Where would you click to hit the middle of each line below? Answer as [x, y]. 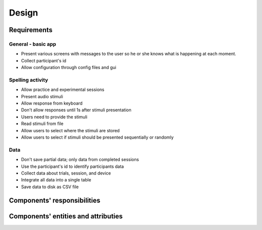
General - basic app [33, 44]
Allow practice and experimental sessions [63, 89]
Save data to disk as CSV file [50, 187]
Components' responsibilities [55, 201]
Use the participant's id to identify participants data [73, 166]
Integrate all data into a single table [56, 180]
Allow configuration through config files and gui [69, 68]
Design [24, 13]
